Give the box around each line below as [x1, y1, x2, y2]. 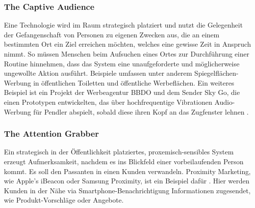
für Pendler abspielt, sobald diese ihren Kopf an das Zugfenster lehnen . [33, 106, 249, 117]
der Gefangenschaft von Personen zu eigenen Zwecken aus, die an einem [4, 29, 220, 39]
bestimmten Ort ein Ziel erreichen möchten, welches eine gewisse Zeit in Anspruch [4, 39, 251, 49]
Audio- [214, 96, 235, 107]
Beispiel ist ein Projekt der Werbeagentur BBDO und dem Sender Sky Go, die [4, 87, 240, 97]
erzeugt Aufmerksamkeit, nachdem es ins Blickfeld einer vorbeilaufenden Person [4, 156, 244, 166]
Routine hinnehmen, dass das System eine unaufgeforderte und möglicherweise [4, 58, 240, 68]
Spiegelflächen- [194, 68, 239, 78]
